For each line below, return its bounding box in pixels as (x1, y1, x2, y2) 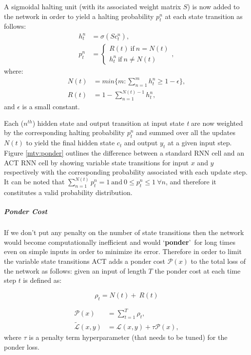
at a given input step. (167, 138, 232, 148)
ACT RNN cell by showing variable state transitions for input (4, 157, 189, 167)
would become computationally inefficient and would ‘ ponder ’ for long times (4, 237, 235, 247)
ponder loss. (4, 341, 39, 352)
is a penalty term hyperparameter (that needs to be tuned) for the (29, 332, 228, 342)
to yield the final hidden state (26, 138, 115, 148)
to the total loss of (191, 256, 246, 266)
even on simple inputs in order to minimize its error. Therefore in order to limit (4, 246, 242, 256)
